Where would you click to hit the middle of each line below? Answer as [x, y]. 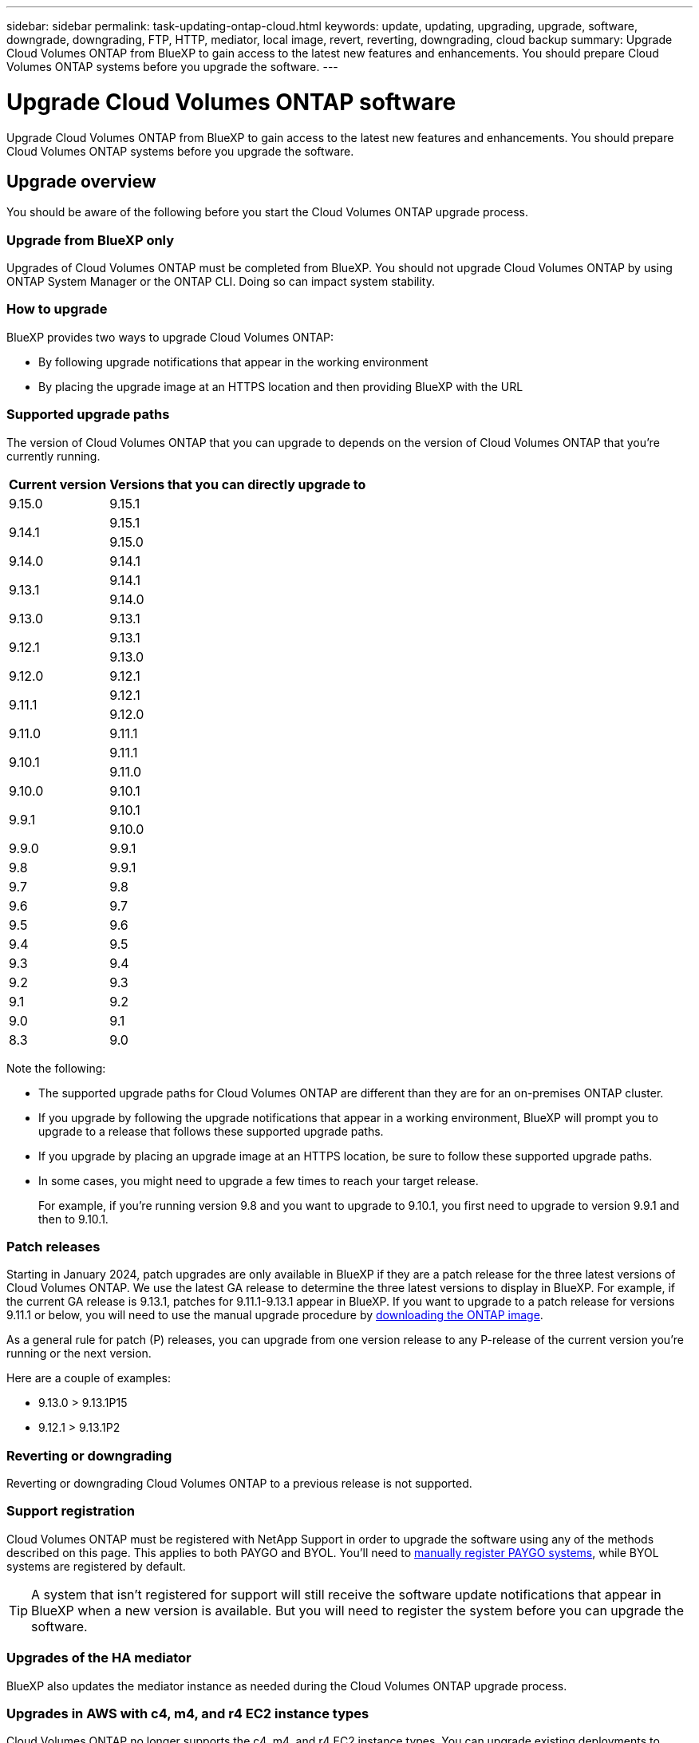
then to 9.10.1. [73, 1219]
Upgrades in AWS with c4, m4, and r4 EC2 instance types [188, 1713]
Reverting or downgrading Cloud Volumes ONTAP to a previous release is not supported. [239, 1484]
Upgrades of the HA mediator [99, 1658]
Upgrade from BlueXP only [91, 240]
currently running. [53, 456]
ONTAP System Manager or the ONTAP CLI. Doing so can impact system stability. [221, 282]
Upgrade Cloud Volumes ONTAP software [231, 102]
